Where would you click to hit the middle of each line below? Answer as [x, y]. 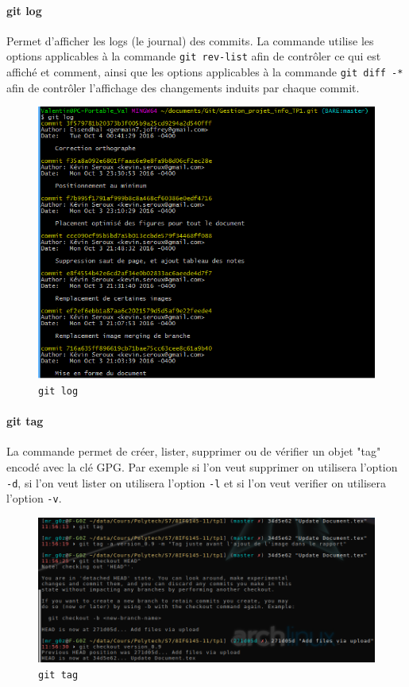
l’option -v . [34, 498]
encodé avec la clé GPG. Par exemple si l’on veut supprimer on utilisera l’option [202, 467]
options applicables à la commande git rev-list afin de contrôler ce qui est [194, 56]
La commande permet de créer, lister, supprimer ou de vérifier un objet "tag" [194, 451]
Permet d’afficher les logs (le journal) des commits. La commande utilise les [190, 40]
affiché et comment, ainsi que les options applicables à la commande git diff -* [205, 72]
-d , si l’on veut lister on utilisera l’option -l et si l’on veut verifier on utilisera [197, 482]
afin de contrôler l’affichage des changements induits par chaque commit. [183, 87]
